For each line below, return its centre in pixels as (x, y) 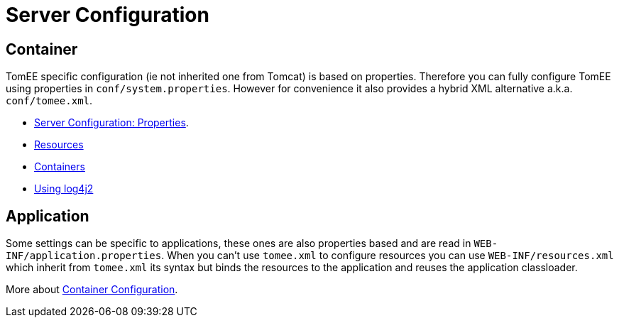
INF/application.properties (84, 256)
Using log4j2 (64, 189)
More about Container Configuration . (92, 290)
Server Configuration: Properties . (111, 123)
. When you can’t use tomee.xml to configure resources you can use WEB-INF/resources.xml (388, 256)
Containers (60, 167)
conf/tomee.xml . (49, 101)
